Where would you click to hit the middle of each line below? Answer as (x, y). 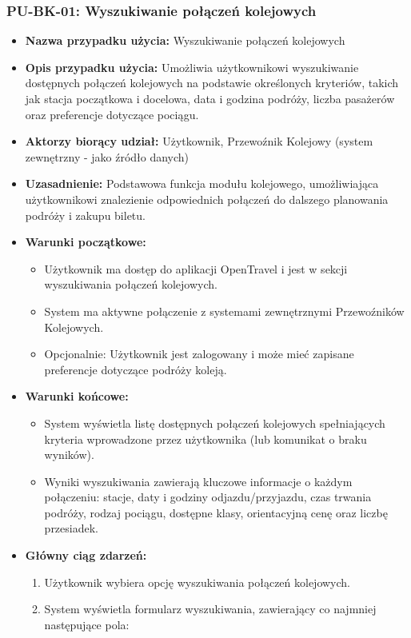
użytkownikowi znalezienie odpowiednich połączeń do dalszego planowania (207, 199)
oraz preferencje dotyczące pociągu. (112, 114)
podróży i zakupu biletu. (85, 215)
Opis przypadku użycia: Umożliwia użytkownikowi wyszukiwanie (192, 67)
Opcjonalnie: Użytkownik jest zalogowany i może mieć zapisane (199, 354)
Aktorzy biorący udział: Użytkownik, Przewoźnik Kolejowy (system (199, 141)
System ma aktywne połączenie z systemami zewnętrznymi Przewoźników (224, 311)
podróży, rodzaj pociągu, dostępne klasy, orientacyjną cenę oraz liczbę (216, 512)
